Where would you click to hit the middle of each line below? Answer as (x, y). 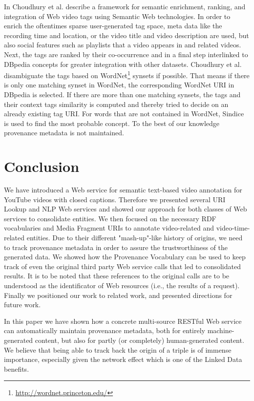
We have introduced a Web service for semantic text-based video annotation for (123, 190)
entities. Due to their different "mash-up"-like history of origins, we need (135, 238)
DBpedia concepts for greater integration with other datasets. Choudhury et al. (123, 64)
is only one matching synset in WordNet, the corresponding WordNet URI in (119, 85)
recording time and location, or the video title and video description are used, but (127, 35)
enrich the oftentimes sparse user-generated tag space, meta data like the (113, 26)
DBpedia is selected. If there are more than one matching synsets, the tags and (122, 94)
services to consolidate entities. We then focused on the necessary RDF (110, 218)
